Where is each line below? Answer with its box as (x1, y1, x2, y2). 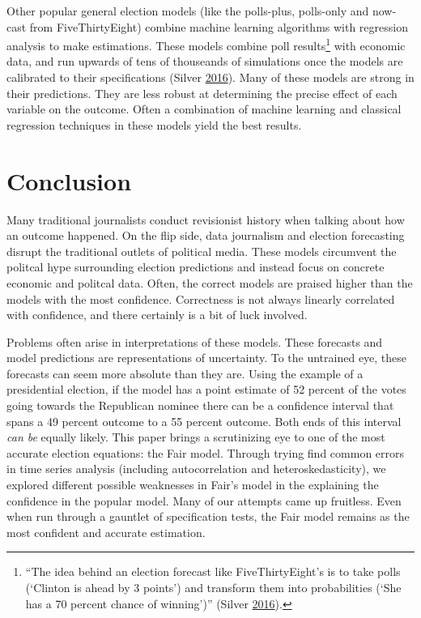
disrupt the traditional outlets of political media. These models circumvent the (6, 242, 397, 259)
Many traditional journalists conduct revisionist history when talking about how (6, 211, 405, 228)
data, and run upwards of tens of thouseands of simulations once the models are (6, 53, 403, 70)
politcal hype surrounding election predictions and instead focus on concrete (6, 258, 385, 275)
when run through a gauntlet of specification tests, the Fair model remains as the (6, 508, 410, 525)
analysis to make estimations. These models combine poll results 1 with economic (6, 35, 406, 53)
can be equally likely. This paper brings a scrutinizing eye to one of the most (6, 428, 385, 445)
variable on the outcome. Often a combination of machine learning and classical (6, 100, 402, 117)
